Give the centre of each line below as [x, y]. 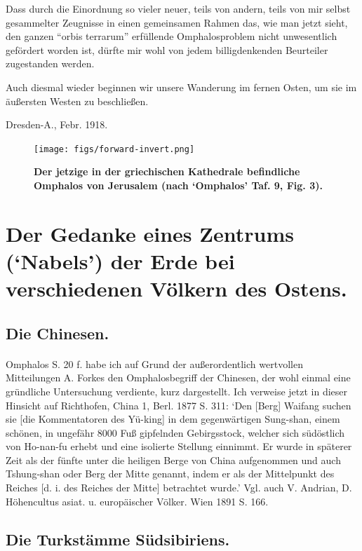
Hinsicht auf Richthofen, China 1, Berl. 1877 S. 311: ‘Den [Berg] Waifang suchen [179, 405]
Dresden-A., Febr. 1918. [57, 124]
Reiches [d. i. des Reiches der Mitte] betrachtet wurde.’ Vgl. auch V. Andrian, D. [179, 488]
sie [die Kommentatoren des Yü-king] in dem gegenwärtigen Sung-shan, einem [173, 419]
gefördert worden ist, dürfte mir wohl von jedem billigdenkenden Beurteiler [167, 49]
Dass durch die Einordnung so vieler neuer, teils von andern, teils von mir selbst [178, 8]
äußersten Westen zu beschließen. [77, 101]
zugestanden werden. [50, 63]
